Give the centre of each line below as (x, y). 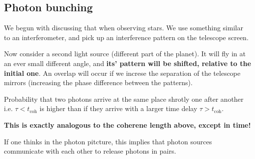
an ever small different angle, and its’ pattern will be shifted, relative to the (127, 63)
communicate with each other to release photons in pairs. (90, 151)
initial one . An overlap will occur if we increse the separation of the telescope (122, 73)
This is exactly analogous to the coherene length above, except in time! (127, 125)
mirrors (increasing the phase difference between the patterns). (98, 82)
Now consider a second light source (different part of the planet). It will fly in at (125, 54)
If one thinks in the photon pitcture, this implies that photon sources (108, 141)
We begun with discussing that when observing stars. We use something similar (124, 28)
